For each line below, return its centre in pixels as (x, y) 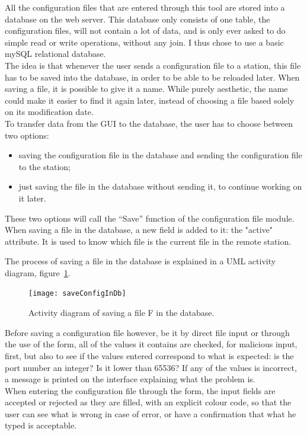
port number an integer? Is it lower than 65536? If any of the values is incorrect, (151, 367)
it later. (32, 198)
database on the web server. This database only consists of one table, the (137, 19)
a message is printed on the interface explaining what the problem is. (130, 379)
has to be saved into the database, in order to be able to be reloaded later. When (152, 77)
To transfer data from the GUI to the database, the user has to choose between (149, 123)
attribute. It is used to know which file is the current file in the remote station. (148, 241)
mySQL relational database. (55, 54)
